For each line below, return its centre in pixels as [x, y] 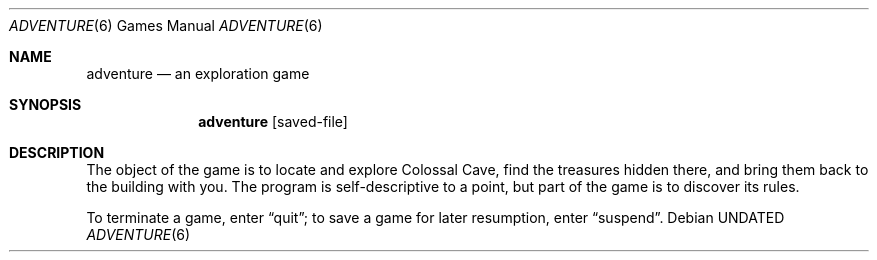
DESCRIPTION [57, 152]
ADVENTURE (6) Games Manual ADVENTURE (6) [166, 25]
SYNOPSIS [45, 104]
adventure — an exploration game [198, 73]
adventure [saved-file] [273, 121]
